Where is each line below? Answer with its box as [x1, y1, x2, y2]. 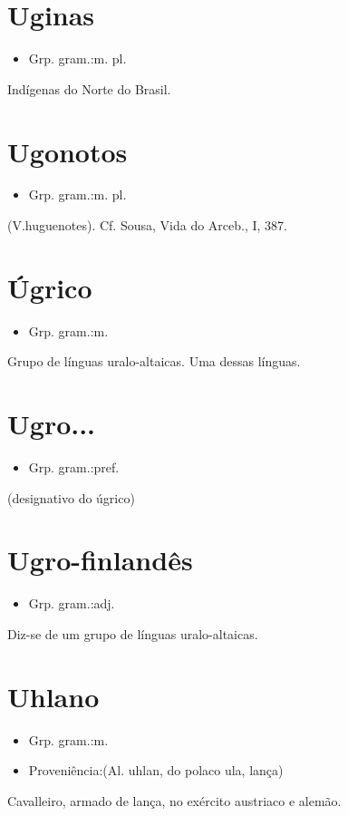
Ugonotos [7, 132, 128, 170]
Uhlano [7, 677, 100, 714]
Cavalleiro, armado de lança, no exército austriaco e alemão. [7, 791, 342, 810]
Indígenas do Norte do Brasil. [7, 79, 171, 98]
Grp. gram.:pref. [28, 458, 120, 477]
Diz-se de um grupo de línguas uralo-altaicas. [7, 624, 258, 643]
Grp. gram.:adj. [28, 594, 115, 613]
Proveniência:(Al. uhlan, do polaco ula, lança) [28, 761, 284, 780]
